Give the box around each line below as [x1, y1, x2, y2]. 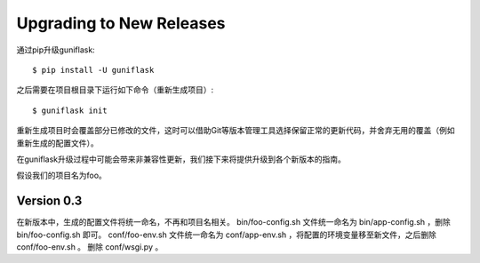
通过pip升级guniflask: [16, 44, 95, 55]
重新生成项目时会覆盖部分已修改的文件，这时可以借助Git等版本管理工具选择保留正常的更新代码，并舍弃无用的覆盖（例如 [16, 125, 455, 136]
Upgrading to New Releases [16, 13, 226, 33]
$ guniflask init [32, 105, 108, 116]
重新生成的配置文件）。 [16, 138, 99, 148]
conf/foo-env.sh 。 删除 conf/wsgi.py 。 [16, 241, 164, 252]
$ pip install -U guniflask [32, 65, 155, 75]
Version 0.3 [16, 194, 83, 209]
